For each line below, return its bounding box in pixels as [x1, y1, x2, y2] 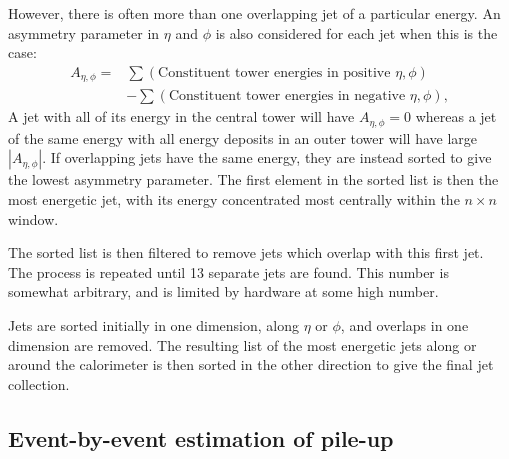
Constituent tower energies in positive [158, 65, 391, 80]
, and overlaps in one [340, 314, 469, 335]
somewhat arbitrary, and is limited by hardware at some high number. [8, 281, 439, 302]
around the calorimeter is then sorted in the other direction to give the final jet [8, 354, 494, 375]
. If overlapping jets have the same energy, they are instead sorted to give [42, 147, 492, 168]
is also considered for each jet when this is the [215, 22, 498, 43]
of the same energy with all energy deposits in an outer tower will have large [8, 127, 477, 148]
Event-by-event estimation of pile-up [8, 422, 394, 453]
